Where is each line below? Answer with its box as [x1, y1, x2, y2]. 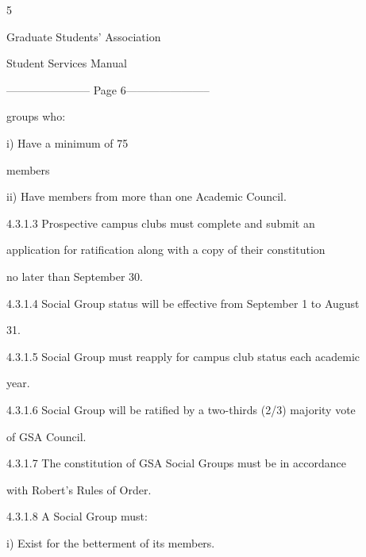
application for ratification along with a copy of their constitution [6, 241, 326, 258]
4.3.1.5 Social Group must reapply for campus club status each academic [6, 348, 360, 364]
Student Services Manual [6, 55, 127, 71]
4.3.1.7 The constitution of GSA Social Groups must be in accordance [6, 455, 346, 471]
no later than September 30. [6, 267, 143, 284]
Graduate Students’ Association [6, 28, 161, 44]
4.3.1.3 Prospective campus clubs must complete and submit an [6, 214, 315, 231]
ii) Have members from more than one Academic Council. [6, 188, 287, 205]
